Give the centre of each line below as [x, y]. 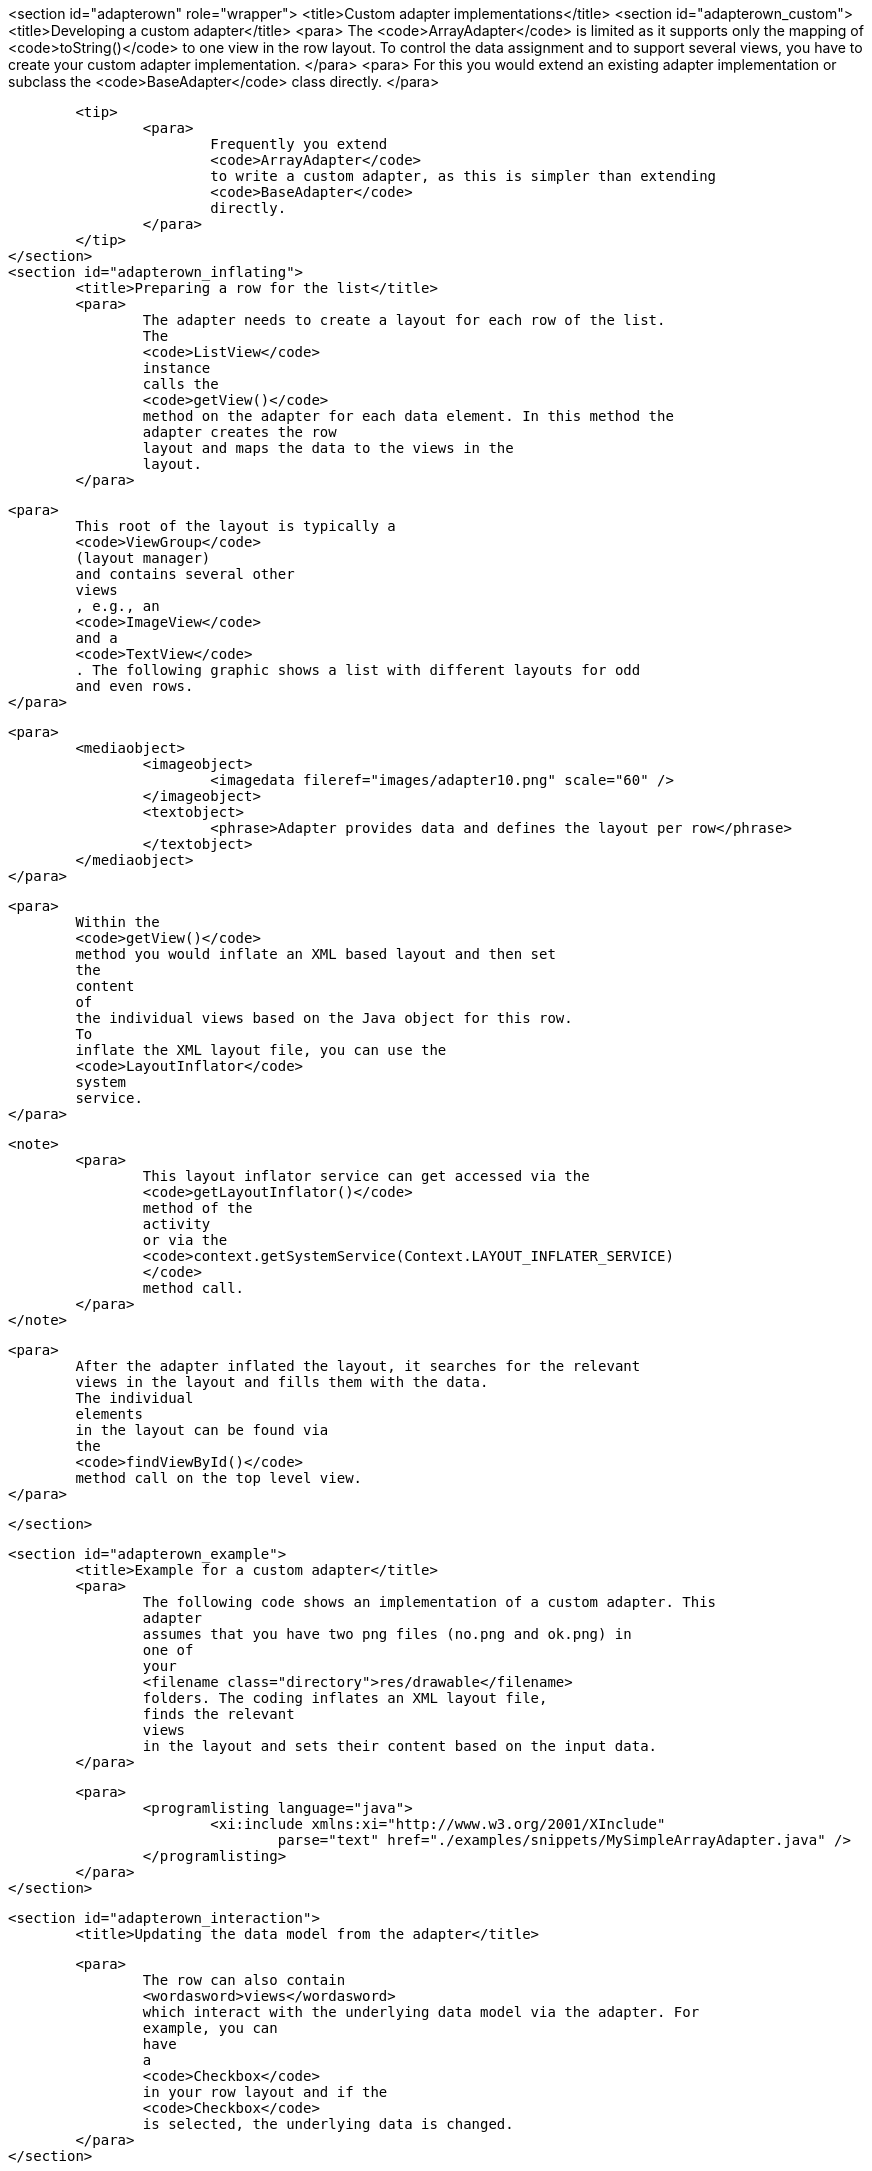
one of [168, 1650]
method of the [197, 1208]
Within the [117, 922]
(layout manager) [143, 558]
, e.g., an [117, 606]
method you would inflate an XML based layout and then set [315, 954]
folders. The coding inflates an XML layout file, [345, 1698]
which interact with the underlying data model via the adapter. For [421, 2012]
